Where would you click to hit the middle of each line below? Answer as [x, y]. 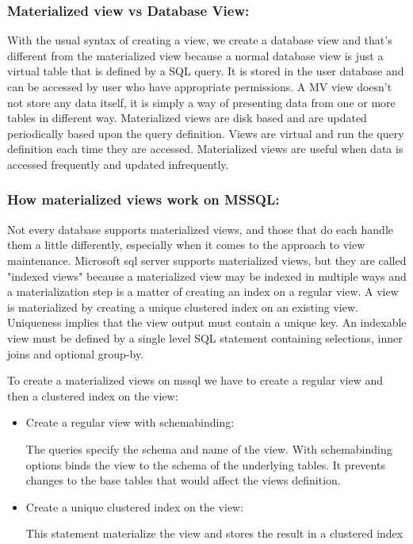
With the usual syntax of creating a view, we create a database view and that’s [200, 40]
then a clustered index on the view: [93, 395]
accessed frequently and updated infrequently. [118, 164]
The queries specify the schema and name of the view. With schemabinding [209, 448]
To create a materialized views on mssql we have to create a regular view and [195, 380]
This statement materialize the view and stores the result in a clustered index [214, 533]
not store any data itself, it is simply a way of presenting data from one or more [201, 102]
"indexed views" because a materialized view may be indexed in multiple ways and [207, 276]
